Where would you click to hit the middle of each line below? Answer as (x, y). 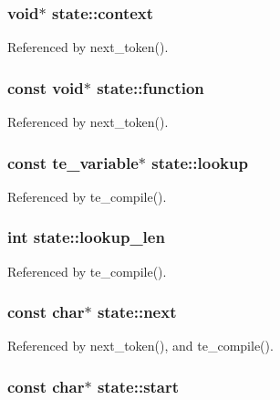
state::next (137, 312)
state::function (150, 87)
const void (46, 87)
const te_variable (73, 162)
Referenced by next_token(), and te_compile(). (140, 346)
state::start (138, 386)
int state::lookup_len (86, 237)
